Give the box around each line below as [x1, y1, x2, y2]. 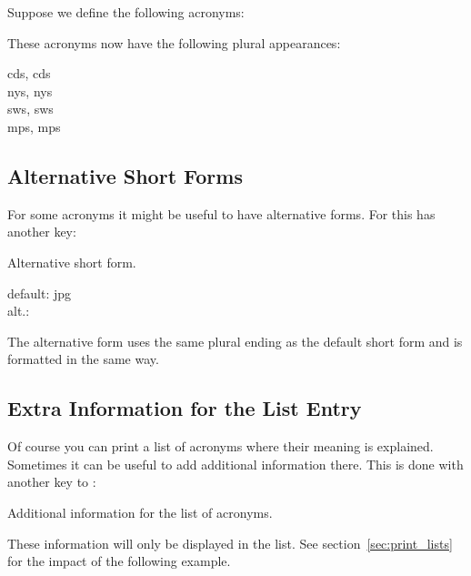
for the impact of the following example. [7, 551, 231, 571]
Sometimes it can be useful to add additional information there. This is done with [7, 454, 464, 473]
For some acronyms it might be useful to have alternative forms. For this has [7, 204, 436, 223]
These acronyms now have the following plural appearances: [7, 33, 341, 52]
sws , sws [7, 99, 54, 118]
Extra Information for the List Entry [7, 394, 362, 422]
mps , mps [7, 116, 61, 136]
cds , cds [7, 64, 51, 83]
